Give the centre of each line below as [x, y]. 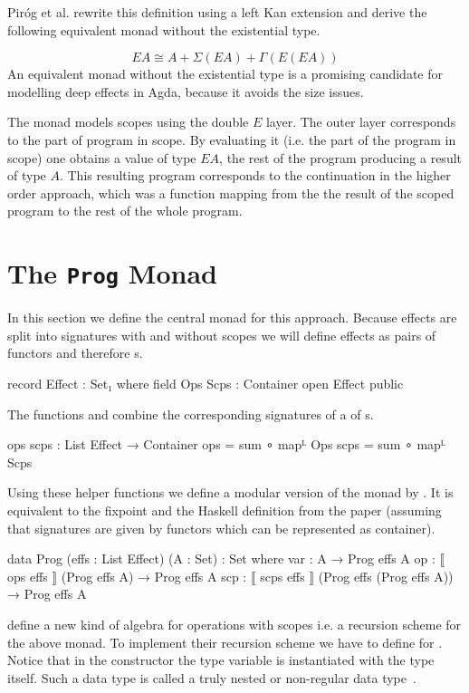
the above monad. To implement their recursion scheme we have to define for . [225, 642]
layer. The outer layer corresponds [361, 122]
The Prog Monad [112, 273]
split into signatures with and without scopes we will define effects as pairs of [222, 335]
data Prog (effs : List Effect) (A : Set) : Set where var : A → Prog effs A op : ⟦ [226, 558]
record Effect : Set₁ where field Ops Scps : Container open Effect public [206, 383]
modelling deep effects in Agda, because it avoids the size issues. [186, 91]
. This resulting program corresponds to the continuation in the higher [255, 175]
